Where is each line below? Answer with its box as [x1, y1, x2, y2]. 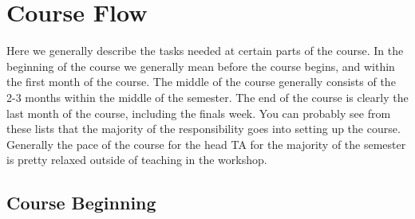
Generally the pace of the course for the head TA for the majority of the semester [6, 135, 406, 152]
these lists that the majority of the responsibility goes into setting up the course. [6, 120, 401, 137]
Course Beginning [6, 190, 156, 215]
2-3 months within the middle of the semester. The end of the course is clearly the [6, 88, 409, 105]
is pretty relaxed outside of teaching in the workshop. [6, 151, 267, 168]
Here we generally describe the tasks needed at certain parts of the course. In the [6, 42, 404, 59]
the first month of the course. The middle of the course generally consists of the [6, 73, 396, 90]
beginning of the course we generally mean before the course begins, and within [6, 57, 395, 74]
